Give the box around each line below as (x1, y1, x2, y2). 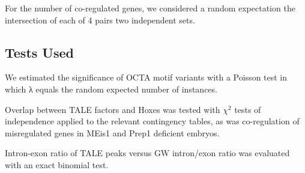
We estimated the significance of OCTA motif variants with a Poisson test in (5, 71, 288, 83)
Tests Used (5, 43, 74, 61)
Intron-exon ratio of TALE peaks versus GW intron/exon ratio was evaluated (5, 147, 290, 159)
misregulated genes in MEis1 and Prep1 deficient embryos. (5, 126, 220, 139)
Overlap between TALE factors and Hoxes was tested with (5, 103, 220, 115)
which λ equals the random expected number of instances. (5, 82, 217, 95)
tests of (234, 103, 261, 115)
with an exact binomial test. (5, 158, 109, 171)
